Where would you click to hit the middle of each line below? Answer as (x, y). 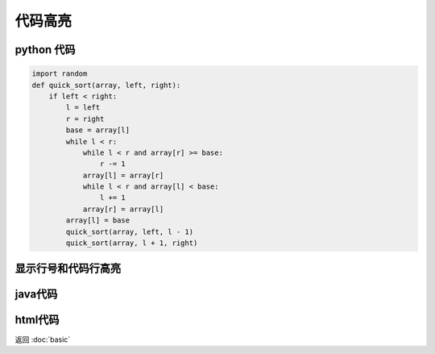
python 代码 (45, 50)
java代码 (36, 294)
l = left (83, 108)
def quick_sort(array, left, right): (106, 85)
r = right (85, 119)
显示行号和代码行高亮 (68, 269)
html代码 (37, 320)
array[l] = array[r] (123, 175)
